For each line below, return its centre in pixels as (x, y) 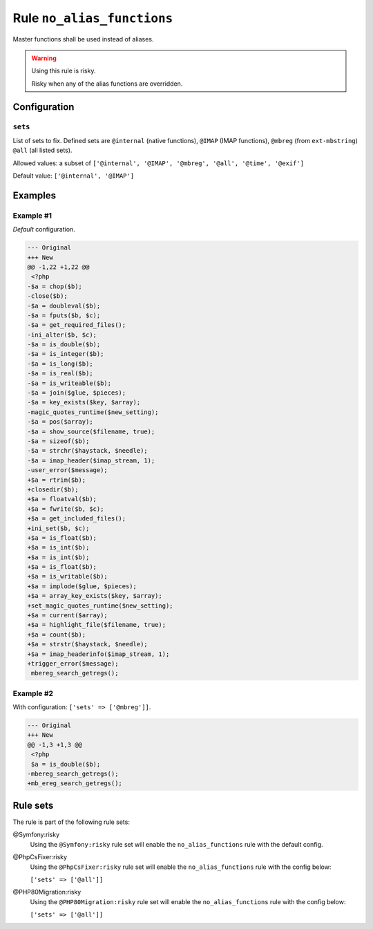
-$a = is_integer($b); (66, 354)
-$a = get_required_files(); (77, 325)
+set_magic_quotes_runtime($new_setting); (100, 606)
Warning (44, 58)
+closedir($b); (53, 489)
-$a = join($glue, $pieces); (77, 393)
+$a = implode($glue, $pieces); (82, 586)
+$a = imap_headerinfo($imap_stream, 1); (98, 654)
